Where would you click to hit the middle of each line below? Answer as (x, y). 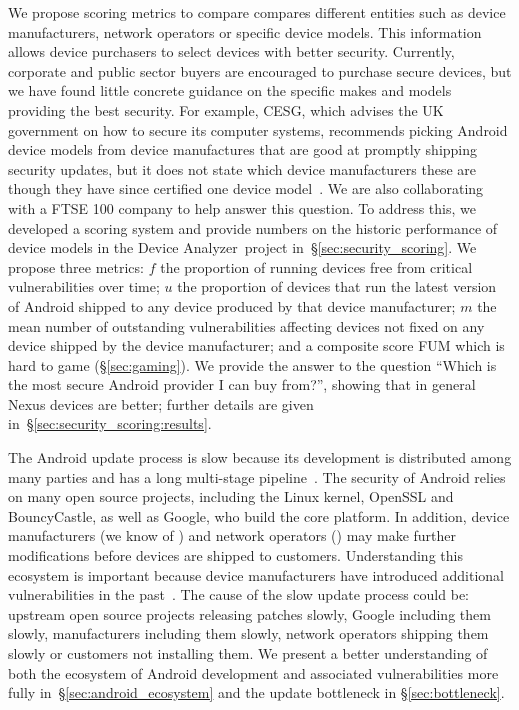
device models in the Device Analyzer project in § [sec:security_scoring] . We (242, 247)
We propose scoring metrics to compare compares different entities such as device (257, 12)
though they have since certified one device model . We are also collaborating (246, 188)
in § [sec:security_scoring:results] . (110, 423)
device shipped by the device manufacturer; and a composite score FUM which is (256, 345)
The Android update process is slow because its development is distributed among (260, 457)
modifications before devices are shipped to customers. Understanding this (235, 555)
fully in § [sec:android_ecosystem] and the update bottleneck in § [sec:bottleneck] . (256, 692)
